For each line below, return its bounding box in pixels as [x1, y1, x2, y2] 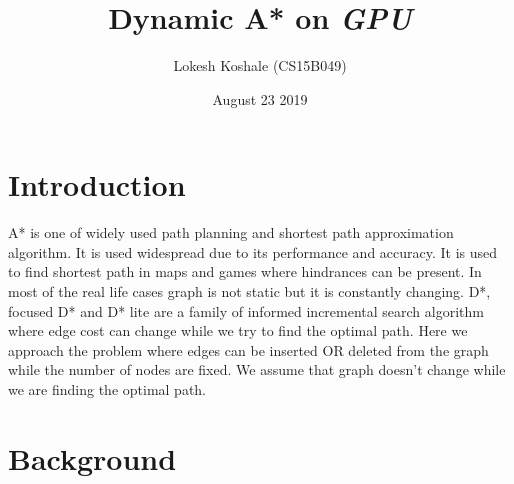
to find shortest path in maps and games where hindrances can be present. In [8, 261, 482, 282]
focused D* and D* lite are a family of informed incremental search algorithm [8, 300, 484, 321]
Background [8, 437, 177, 478]
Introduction [8, 164, 186, 205]
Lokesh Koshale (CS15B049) [173, 55, 347, 76]
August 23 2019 [212, 88, 308, 109]
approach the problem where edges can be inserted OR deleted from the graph [8, 339, 489, 360]
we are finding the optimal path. [8, 379, 207, 399]
